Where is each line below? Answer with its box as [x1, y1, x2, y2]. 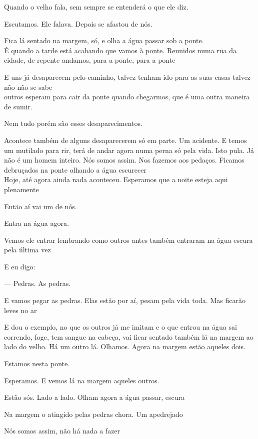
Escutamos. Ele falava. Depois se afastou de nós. [4, 18, 152, 29]
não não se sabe [4, 81, 52, 92]
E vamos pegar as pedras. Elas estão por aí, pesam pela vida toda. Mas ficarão [4, 295, 245, 306]
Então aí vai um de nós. [4, 201, 77, 211]
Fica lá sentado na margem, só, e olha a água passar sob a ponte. [4, 35, 204, 46]
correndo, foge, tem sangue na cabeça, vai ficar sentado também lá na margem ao [4, 331, 253, 342]
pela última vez [4, 244, 51, 255]
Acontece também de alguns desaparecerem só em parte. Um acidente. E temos [4, 134, 247, 145]
